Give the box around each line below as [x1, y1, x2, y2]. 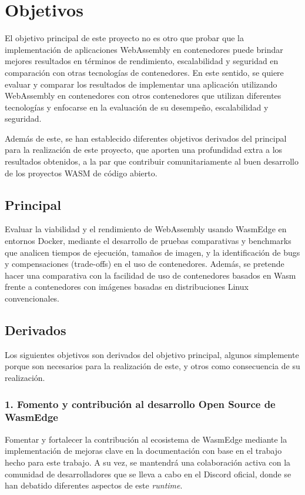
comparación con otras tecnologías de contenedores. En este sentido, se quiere [5, 66, 284, 78]
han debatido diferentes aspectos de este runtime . [5, 479, 183, 491]
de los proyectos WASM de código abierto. [5, 166, 157, 179]
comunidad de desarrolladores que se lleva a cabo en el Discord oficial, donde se [5, 467, 291, 480]
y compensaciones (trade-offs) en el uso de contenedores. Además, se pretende [5, 257, 284, 270]
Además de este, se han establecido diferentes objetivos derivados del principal [5, 132, 287, 144]
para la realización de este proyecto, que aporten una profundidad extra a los [5, 143, 283, 156]
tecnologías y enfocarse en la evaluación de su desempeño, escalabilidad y [5, 101, 269, 113]
